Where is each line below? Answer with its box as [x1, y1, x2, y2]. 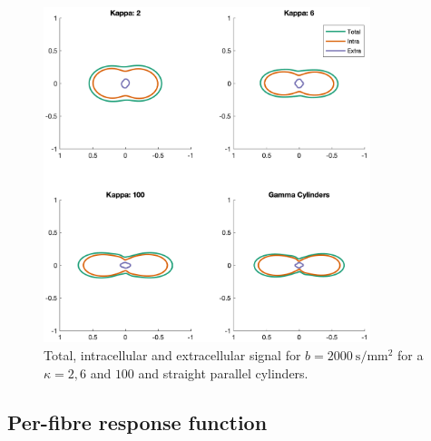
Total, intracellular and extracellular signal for [44, 346, 301, 364]
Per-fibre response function [7, 407, 268, 436]
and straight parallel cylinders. [138, 363, 309, 382]
